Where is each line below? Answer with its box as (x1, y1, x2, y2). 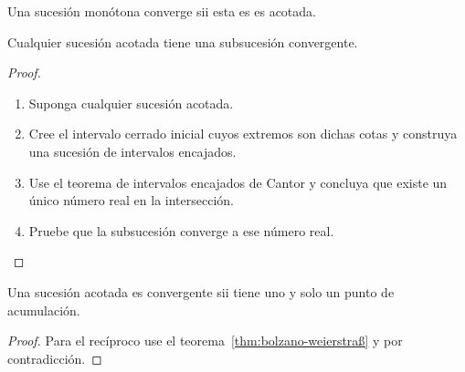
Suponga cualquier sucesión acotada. (28, 93, 234, 112)
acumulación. (7, 300, 80, 319)
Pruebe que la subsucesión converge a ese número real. (28, 221, 334, 240)
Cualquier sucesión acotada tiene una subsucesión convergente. (7, 32, 358, 51)
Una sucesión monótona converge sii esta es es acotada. (7, 2, 316, 20)
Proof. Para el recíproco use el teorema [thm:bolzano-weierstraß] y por (7, 331, 403, 350)
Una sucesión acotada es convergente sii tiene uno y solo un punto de (7, 282, 395, 301)
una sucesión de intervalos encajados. (28, 141, 237, 160)
